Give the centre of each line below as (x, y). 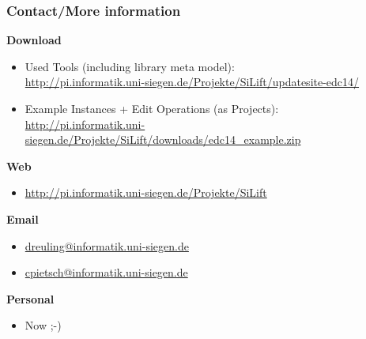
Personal (30, 298)
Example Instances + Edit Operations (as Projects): (152, 108)
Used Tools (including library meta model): (130, 66)
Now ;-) (43, 325)
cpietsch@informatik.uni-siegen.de (106, 272)
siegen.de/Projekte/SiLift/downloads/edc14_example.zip (163, 139)
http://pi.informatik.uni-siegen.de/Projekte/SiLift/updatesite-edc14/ (192, 82)
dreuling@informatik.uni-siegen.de (107, 245)
